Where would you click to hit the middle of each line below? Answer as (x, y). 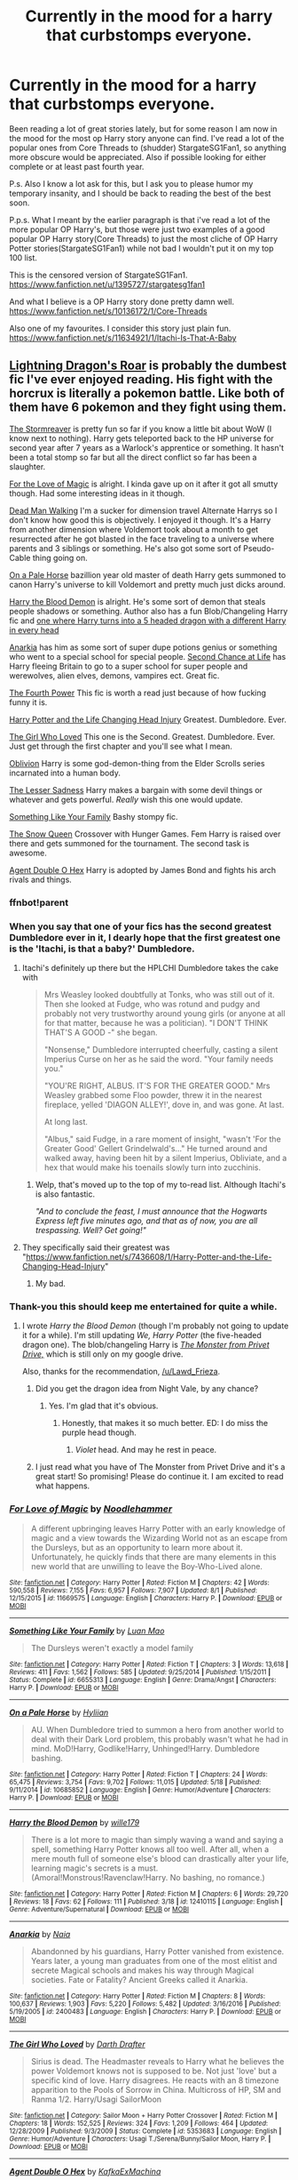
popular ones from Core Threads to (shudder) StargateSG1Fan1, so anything (148, 148)
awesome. (28, 853)
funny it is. (28, 702)
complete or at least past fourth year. (77, 166)
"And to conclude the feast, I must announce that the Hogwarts (151, 1211)
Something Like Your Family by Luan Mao (87, 1631)
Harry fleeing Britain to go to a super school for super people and (129, 666)
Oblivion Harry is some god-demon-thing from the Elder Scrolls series (137, 763)
